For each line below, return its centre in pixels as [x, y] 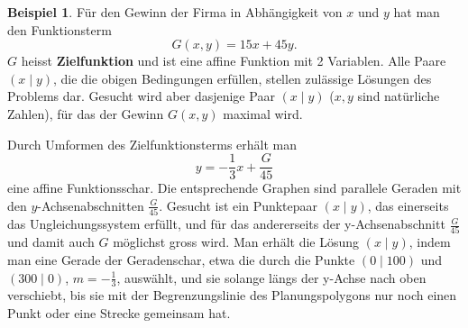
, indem [430, 242]
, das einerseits [408, 205]
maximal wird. [263, 113]
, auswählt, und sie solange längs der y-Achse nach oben [271, 277]
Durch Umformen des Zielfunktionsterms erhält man [152, 144]
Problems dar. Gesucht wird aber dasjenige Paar [141, 96]
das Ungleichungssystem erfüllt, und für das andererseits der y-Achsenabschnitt [226, 224]
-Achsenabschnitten [91, 205]
